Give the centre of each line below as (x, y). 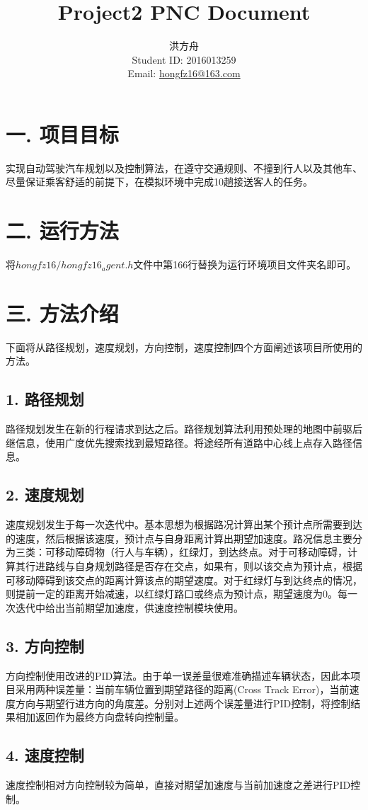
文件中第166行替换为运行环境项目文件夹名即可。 (245, 264)
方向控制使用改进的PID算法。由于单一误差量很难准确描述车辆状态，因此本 (178, 675)
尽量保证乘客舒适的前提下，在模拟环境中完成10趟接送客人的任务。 (159, 182)
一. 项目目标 (62, 133)
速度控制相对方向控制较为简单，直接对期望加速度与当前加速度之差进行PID (178, 785)
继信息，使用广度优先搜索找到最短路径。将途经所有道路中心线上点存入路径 (179, 442)
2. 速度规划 (45, 495)
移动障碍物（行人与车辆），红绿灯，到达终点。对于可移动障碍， (201, 552)
